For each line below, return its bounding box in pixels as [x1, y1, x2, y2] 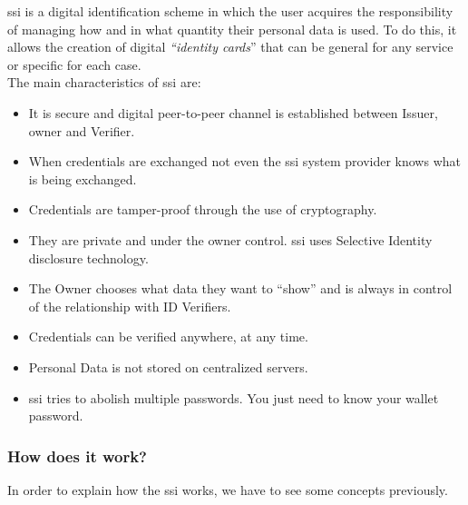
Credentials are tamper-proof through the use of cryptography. [28, 200, 377, 219]
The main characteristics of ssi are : [7, 73, 201, 92]
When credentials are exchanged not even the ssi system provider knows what [28, 152, 461, 171]
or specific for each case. [7, 54, 141, 74]
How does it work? [7, 444, 148, 467]
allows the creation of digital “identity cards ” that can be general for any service [7, 37, 453, 56]
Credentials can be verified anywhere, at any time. [28, 327, 308, 346]
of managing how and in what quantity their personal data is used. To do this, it [7, 19, 457, 38]
